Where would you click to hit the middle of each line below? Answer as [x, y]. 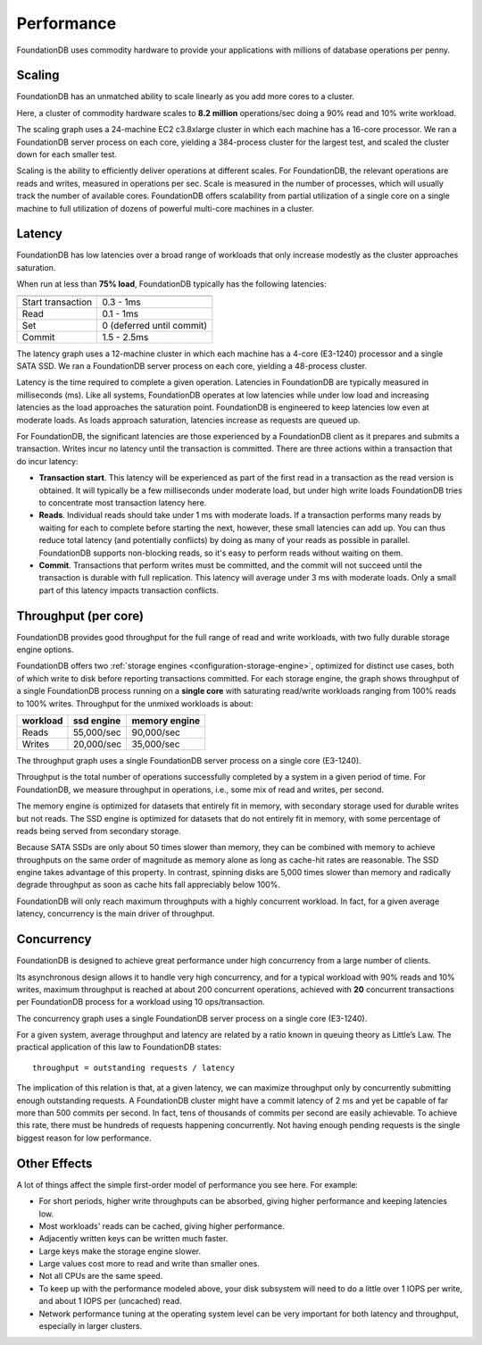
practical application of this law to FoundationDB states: [119, 1047]
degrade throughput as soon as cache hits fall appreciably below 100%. [149, 885]
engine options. [45, 649]
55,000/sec [97, 732]
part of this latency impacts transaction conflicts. [129, 590]
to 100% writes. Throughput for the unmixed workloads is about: [135, 703]
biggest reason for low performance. [84, 1138]
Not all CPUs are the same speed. [101, 1276]
